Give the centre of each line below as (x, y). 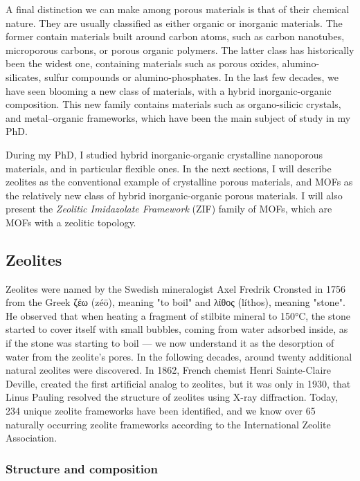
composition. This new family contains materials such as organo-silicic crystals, (173, 104)
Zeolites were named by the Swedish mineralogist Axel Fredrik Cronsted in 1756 (176, 288)
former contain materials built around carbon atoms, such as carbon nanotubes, (175, 36)
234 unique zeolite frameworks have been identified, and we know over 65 (161, 411)
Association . (31, 438)
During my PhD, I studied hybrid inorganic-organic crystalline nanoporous (164, 154)
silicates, (24, 76)
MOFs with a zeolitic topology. (71, 222)
